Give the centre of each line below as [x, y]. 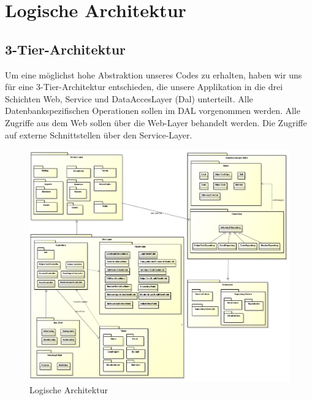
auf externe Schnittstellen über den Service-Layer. [99, 134]
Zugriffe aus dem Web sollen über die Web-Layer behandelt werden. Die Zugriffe [156, 122]
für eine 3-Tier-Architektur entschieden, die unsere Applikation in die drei [144, 87]
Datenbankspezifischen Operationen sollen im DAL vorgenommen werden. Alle [153, 111]
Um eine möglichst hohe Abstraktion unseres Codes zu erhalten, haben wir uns [154, 74]
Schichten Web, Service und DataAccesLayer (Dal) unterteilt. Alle [129, 98]
